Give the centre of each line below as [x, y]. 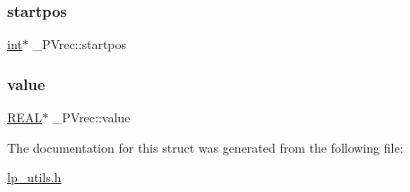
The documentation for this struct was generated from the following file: [205, 147]
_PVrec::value [91, 117]
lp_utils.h [34, 177]
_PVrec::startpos [80, 44]
